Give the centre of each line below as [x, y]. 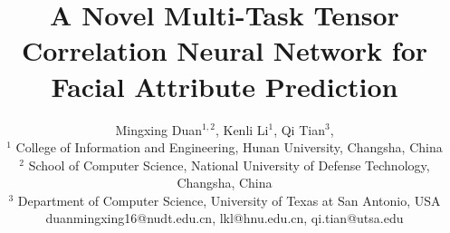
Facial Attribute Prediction [225, 86]
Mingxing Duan [158, 129]
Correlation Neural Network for [225, 50]
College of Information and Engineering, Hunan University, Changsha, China [229, 147]
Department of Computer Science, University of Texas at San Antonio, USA [229, 200]
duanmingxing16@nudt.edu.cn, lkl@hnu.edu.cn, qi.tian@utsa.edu [225, 218]
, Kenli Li [242, 129]
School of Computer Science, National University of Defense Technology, [229, 165]
